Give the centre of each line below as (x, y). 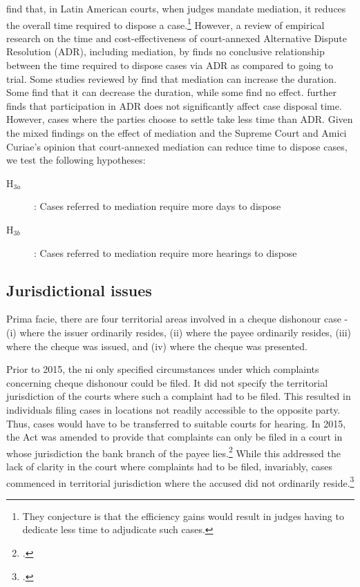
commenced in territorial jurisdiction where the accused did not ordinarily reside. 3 (180, 481)
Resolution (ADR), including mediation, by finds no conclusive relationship (165, 51)
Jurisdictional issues (79, 290)
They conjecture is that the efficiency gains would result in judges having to (183, 516)
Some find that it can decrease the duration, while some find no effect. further (171, 92)
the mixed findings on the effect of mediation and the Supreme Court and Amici (177, 133)
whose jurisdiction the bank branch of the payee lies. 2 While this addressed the (173, 452)
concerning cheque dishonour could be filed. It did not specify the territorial (167, 382)
